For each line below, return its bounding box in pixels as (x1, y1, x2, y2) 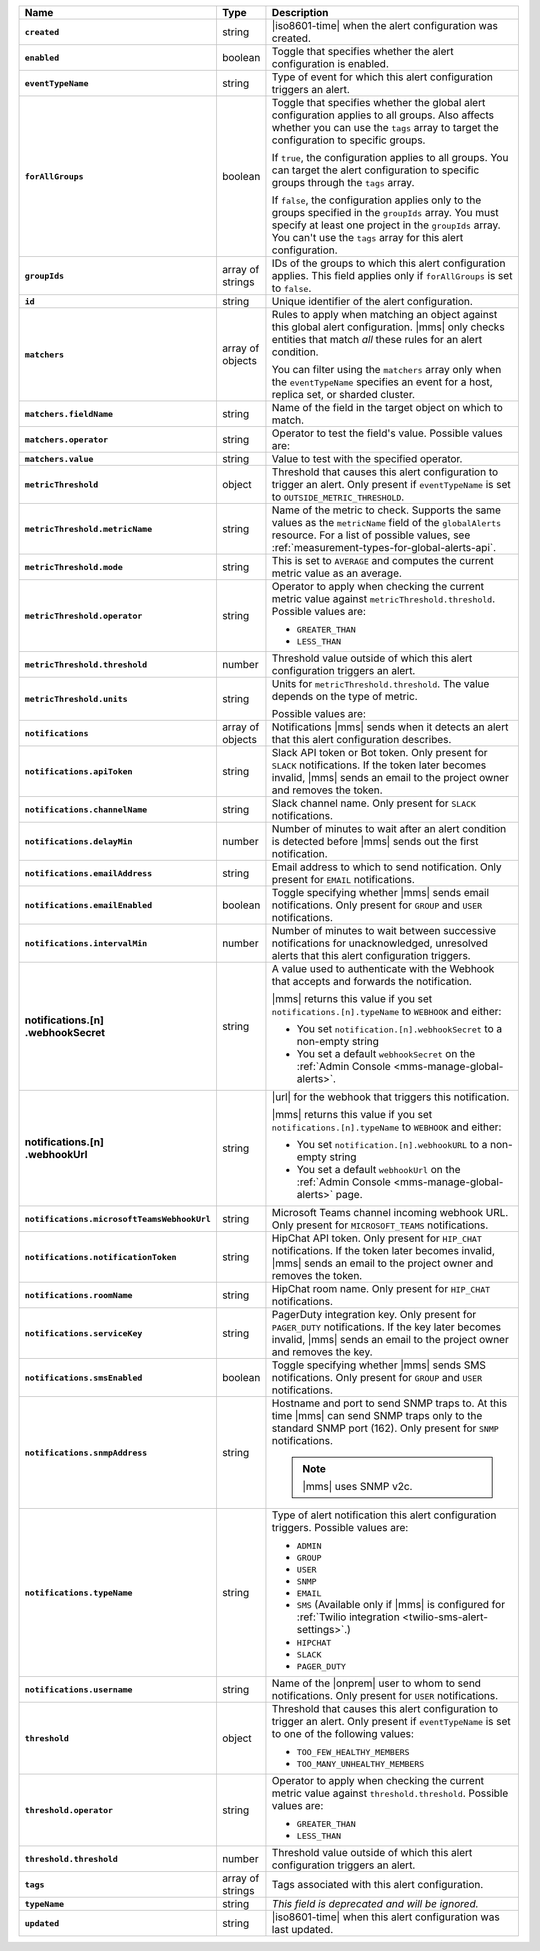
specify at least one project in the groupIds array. (271, 218, 501, 232)
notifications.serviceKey (24, 1328, 143, 1339)
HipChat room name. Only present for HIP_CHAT (271, 1282, 491, 1295)
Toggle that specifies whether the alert (271, 45, 454, 58)
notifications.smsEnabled (24, 1372, 143, 1383)
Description (271, 6, 329, 19)
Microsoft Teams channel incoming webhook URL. (271, 1206, 509, 1219)
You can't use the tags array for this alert (271, 231, 464, 244)
